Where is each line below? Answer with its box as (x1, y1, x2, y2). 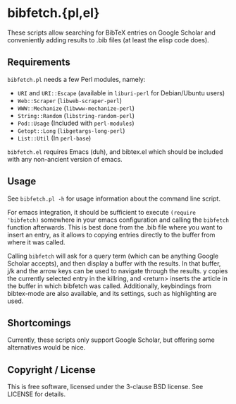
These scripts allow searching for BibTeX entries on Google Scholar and (7, 28, 216, 37)
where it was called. (7, 238, 66, 246)
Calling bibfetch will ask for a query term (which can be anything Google (7, 251, 219, 260)
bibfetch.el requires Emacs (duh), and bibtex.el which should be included (7, 147, 223, 156)
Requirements (7, 57, 70, 69)
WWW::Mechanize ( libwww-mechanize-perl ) (17, 104, 135, 112)
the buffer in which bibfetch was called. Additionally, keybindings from (7, 281, 211, 290)
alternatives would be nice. (7, 343, 86, 352)
